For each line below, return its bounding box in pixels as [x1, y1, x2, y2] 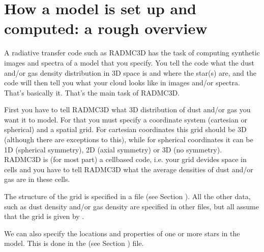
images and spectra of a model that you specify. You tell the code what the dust [4, 57, 254, 68]
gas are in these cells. [4, 174, 70, 184]
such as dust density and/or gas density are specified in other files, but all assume [4, 201, 259, 211]
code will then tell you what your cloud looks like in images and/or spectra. [4, 77, 240, 88]
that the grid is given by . [4, 211, 84, 222]
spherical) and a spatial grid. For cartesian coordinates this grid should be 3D [4, 124, 247, 135]
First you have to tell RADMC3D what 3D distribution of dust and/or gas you [4, 104, 251, 115]
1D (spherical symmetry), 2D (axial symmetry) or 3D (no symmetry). [4, 144, 222, 154]
